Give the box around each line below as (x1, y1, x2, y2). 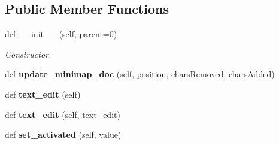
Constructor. (5, 47, 51, 60)
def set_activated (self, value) (5, 128, 122, 141)
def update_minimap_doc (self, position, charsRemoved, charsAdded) (5, 68, 275, 80)
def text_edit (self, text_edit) (5, 108, 120, 120)
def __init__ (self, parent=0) (5, 28, 117, 40)
